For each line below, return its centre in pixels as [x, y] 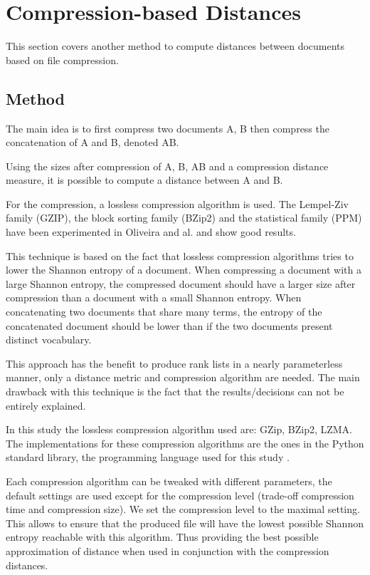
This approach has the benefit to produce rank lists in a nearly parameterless [174, 363]
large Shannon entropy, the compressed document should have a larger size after [181, 283]
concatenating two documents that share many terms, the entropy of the [164, 312]
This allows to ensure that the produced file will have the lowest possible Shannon [185, 523]
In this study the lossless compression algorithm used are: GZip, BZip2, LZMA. [179, 429]
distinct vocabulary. [49, 340]
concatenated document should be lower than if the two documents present [169, 325]
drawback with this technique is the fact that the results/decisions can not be [175, 392]
